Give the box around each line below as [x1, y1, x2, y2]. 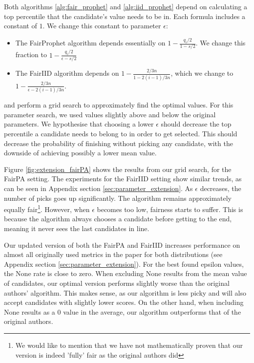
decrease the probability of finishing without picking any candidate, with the [4, 138, 233, 148]
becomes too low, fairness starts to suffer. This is [97, 204, 243, 214]
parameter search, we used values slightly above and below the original [4, 109, 216, 119]
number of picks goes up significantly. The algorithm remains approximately [4, 192, 232, 203]
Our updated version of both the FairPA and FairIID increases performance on [4, 239, 240, 250]
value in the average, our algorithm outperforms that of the [63, 306, 241, 317]
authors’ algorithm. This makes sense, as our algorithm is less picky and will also [4, 287, 246, 298]
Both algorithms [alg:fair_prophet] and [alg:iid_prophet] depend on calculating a [4, 1, 247, 11]
